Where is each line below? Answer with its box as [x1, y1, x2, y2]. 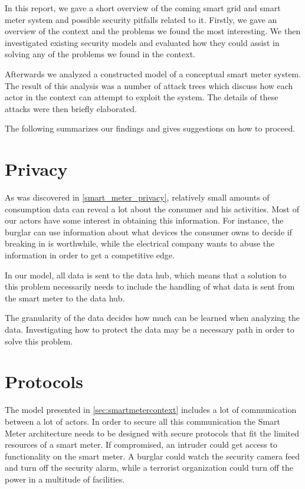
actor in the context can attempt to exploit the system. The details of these [5, 91, 278, 103]
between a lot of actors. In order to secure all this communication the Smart [5, 415, 281, 427]
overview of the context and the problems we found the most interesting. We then [5, 25, 301, 37]
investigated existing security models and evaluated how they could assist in [5, 36, 280, 48]
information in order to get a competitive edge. [5, 249, 175, 261]
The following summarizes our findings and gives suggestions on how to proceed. [5, 122, 296, 134]
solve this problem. [5, 334, 73, 347]
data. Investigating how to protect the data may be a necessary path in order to [5, 323, 294, 335]
